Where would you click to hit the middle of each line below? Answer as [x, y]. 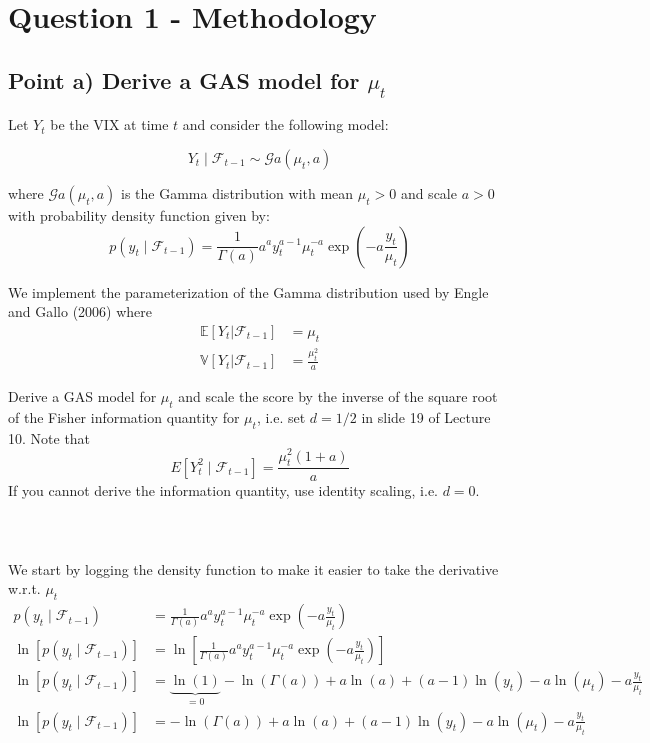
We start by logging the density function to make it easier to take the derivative [253, 568]
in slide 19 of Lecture [426, 417]
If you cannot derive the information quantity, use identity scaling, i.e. [223, 490]
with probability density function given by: [139, 214]
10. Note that [49, 437]
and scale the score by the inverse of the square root [338, 396]
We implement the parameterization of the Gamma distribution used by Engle [248, 291]
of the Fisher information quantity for [124, 417]
